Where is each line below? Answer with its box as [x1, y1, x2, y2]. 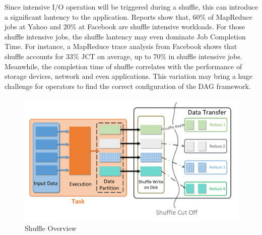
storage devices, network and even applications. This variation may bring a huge [5, 71, 253, 81]
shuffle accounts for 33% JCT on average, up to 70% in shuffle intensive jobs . [5, 51, 242, 61]
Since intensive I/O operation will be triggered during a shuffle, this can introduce [5, 2, 258, 12]
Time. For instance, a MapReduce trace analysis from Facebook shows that [5, 41, 237, 52]
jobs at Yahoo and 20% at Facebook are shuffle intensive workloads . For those [5, 21, 245, 32]
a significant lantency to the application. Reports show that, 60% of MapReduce [5, 11, 252, 22]
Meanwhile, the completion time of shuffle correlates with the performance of [5, 61, 242, 71]
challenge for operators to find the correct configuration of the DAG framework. [5, 80, 251, 91]
